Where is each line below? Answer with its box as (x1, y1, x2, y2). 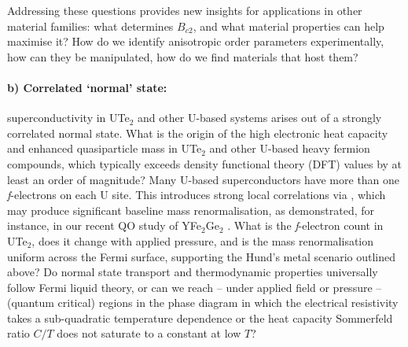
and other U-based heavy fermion (209, 140, 370, 157)
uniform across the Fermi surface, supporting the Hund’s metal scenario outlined (7, 248, 396, 264)
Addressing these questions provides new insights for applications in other (7, 2, 362, 18)
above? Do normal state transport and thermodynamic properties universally (7, 264, 378, 280)
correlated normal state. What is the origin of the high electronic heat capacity (7, 124, 388, 141)
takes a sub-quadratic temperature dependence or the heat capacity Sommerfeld (7, 309, 393, 326)
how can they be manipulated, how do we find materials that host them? (7, 48, 358, 65)
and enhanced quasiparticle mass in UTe (7, 140, 202, 157)
